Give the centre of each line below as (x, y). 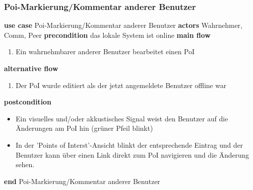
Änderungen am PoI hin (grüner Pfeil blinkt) (84, 128)
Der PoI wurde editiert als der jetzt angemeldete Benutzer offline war (121, 85)
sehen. (25, 164)
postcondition (28, 102)
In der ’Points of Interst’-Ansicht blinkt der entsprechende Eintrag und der (129, 144)
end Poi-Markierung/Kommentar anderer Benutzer (82, 181)
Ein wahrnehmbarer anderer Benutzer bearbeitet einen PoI (105, 51)
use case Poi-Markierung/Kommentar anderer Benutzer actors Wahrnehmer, (123, 25)
